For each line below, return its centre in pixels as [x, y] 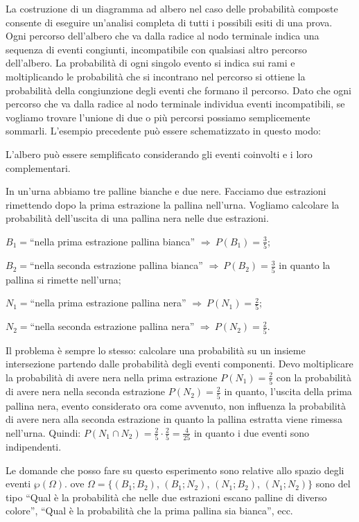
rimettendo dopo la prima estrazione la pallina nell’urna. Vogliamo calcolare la [173, 204]
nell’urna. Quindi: [43, 432]
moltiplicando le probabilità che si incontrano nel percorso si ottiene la [156, 76]
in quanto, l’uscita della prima [288, 391]
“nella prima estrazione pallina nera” [108, 303]
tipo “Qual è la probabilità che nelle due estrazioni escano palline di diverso [166, 497]
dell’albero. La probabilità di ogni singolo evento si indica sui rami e [150, 63]
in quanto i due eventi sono [252, 432]
